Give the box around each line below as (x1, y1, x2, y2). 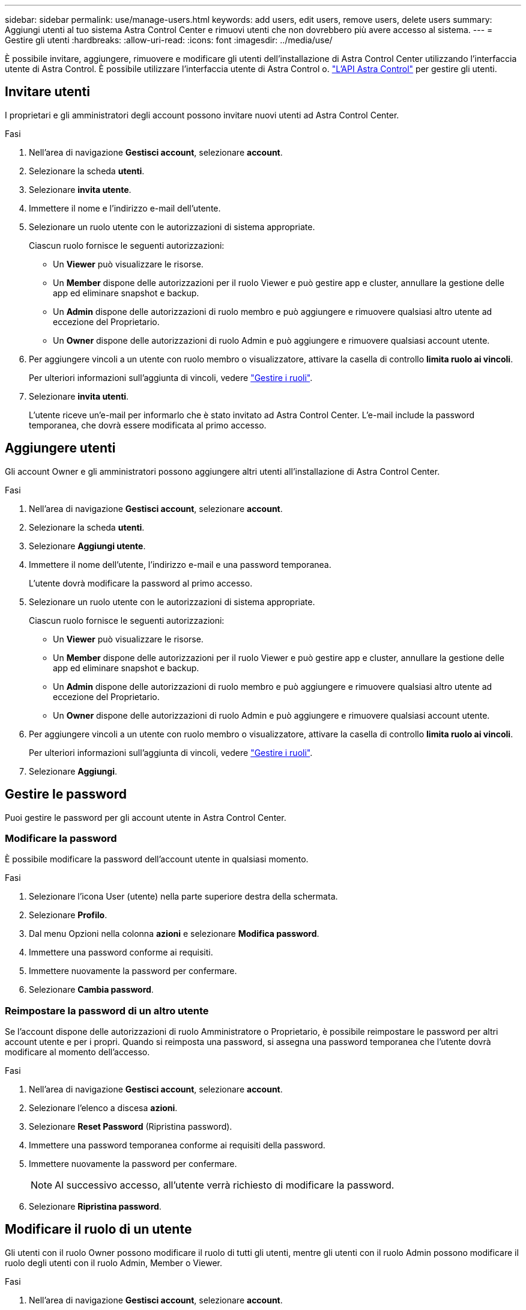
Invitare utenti (5, 84, 90, 100)
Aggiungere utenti (5, 440, 116, 456)
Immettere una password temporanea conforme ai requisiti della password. (29, 1140, 325, 1151)
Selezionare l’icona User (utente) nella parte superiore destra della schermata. (29, 891, 338, 902)
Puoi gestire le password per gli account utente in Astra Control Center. (5, 812, 286, 823)
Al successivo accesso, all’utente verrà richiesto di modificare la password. (55, 1179, 394, 1192)
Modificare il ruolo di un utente (5, 1222, 192, 1237)
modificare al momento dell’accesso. (5, 1047, 150, 1058)
